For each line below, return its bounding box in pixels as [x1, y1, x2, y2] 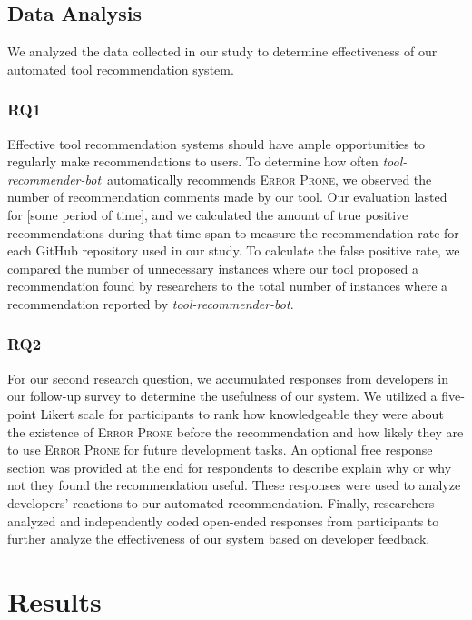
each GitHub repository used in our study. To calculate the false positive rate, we [7, 241, 460, 260]
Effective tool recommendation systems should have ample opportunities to [7, 134, 425, 153]
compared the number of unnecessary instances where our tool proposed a [7, 258, 418, 277]
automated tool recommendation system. [7, 59, 234, 78]
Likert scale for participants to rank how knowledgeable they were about [40, 404, 444, 423]
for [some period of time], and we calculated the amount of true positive [7, 205, 408, 224]
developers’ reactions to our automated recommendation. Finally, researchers [7, 493, 435, 512]
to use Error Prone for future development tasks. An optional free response [7, 440, 433, 459]
